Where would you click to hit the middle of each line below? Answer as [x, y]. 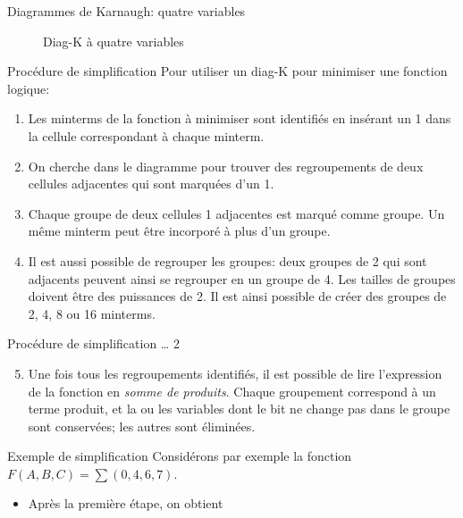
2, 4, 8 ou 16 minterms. [92, 313]
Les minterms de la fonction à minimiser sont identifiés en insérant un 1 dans [240, 118]
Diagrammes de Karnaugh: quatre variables [126, 11]
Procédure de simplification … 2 [93, 343]
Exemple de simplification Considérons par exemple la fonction [180, 456]
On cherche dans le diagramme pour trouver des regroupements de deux [226, 166]
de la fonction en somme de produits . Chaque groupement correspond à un [232, 391]
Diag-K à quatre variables [114, 41]
